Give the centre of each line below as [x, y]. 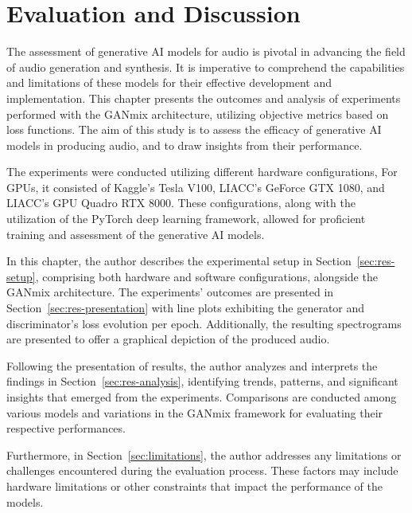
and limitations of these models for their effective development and [169, 82]
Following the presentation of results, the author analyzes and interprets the [192, 365]
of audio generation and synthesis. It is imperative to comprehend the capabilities [206, 67]
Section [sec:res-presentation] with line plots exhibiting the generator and [186, 308]
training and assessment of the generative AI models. [136, 234]
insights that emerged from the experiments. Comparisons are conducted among [202, 397]
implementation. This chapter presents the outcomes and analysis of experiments [204, 98]
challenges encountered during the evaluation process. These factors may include [202, 470]
